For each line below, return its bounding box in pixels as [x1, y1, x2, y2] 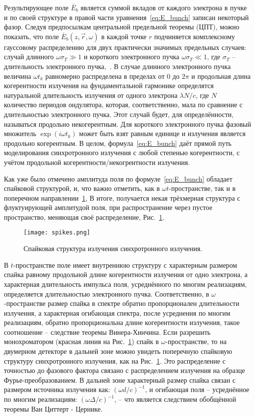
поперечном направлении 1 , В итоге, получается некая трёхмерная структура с [4, 192, 240, 203]
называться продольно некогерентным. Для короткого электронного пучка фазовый [4, 118, 251, 129]
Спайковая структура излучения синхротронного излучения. [24, 243, 203, 254]
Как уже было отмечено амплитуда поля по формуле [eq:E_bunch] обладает [4, 173, 232, 184]
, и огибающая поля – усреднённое [145, 384, 250, 394]
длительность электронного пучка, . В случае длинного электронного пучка [4, 61, 231, 71]
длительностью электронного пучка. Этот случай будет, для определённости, [4, 109, 234, 119]
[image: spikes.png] [24, 229, 91, 236]
